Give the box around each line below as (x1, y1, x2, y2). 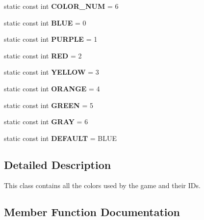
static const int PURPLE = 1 (4, 34, 98, 44)
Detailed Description (4, 157, 111, 172)
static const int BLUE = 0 (4, 17, 86, 27)
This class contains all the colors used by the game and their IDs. (4, 180, 201, 190)
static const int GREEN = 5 (4, 100, 93, 110)
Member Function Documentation (4, 204, 180, 219)
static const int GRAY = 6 (4, 116, 88, 127)
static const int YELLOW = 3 (4, 67, 99, 77)
